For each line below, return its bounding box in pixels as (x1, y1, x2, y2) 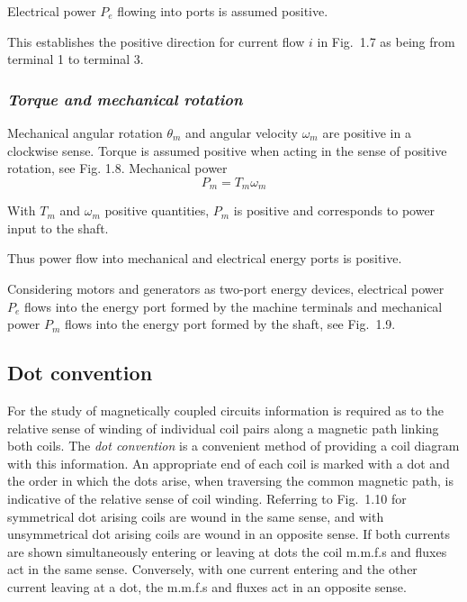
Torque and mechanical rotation (7, 87, 243, 110)
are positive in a (322, 123, 411, 141)
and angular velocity (185, 123, 298, 141)
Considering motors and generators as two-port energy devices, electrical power (7, 279, 445, 298)
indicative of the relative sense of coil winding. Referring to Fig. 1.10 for (7, 488, 407, 507)
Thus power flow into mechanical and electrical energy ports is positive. (7, 249, 402, 268)
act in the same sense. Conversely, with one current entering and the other (7, 560, 418, 579)
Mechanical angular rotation (7, 123, 163, 141)
